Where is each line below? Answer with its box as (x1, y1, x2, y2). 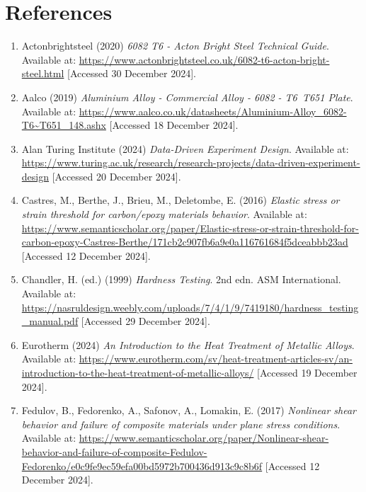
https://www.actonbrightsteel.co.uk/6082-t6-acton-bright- (79, 52, 330, 67)
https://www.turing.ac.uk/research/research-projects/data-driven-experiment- (21, 155, 360, 170)
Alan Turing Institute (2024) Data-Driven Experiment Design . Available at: (21, 141, 349, 156)
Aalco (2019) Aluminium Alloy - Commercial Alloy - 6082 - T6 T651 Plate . (21, 89, 353, 104)
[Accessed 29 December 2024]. (81, 314, 210, 328)
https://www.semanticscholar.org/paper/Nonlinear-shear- (79, 430, 329, 445)
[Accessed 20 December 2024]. (52, 168, 181, 183)
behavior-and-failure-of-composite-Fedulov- (21, 444, 207, 459)
